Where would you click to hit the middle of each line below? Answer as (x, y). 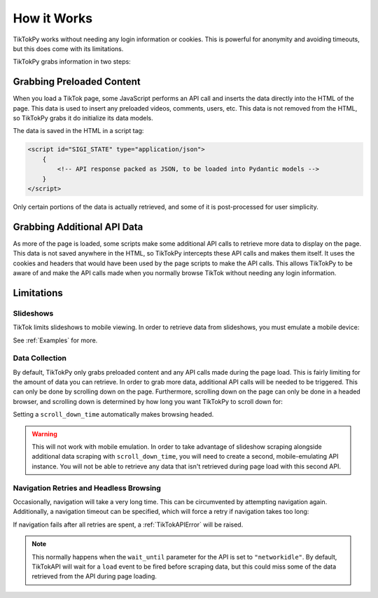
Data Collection (40, 359)
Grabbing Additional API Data (78, 227)
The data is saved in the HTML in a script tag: (78, 131)
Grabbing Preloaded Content (77, 82)
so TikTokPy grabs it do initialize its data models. (83, 118)
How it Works (53, 18)
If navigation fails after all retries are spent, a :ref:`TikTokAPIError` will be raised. (128, 524)
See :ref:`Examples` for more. (55, 340)
